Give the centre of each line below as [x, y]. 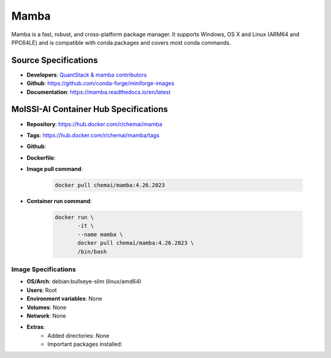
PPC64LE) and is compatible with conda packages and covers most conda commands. [121, 42]
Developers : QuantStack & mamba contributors [87, 75]
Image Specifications [44, 269]
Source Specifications [55, 60]
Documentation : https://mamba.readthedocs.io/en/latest [99, 92]
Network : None [47, 316]
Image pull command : [55, 169]
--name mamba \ [100, 234]
